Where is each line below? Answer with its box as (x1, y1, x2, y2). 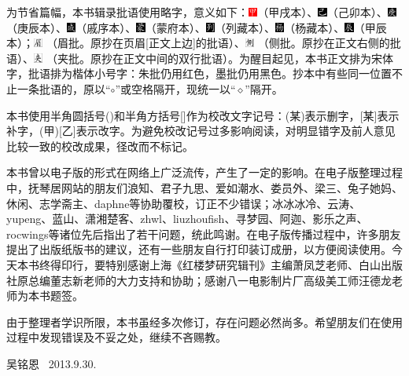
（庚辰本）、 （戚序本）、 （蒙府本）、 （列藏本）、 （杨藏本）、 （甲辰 (6, 19, 387, 35)
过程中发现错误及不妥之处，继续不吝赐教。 (6, 329, 227, 345)
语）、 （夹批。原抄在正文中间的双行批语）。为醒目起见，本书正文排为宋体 (6, 49, 393, 66)
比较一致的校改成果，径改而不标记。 (6, 137, 193, 154)
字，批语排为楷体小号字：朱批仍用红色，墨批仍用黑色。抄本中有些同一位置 (6, 65, 392, 82)
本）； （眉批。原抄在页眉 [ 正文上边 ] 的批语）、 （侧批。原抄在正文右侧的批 (6, 35, 401, 51)
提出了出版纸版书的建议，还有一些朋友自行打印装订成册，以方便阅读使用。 (6, 241, 392, 257)
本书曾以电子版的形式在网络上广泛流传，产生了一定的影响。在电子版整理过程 (6, 164, 403, 181)
